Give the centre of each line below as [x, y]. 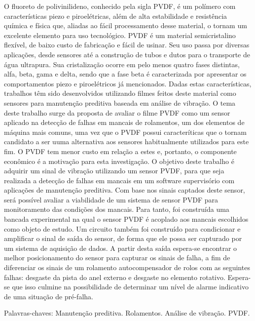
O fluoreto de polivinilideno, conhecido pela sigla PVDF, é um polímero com [120, 6]
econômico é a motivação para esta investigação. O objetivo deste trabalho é [119, 161]
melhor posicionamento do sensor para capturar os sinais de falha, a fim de [117, 258]
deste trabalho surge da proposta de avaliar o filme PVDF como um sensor [117, 112]
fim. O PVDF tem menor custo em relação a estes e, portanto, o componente [120, 151]
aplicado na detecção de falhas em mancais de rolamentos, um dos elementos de [124, 122]
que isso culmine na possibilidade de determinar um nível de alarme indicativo [130, 287]
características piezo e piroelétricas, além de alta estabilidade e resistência [116, 16]
